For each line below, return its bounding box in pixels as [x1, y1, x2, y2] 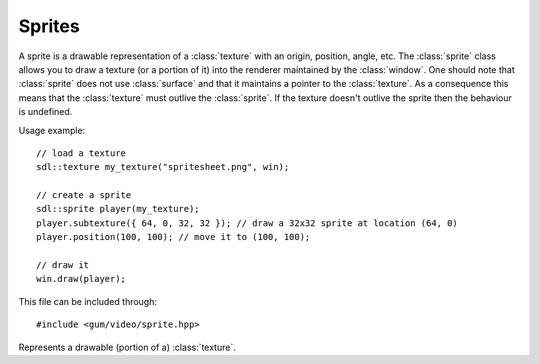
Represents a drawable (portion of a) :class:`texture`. [18, 341, 237, 353]
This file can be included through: [18, 295, 158, 307]
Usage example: [18, 124, 86, 136]
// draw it [36, 260, 90, 271]
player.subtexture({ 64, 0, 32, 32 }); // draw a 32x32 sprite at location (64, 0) [36, 217, 459, 229]
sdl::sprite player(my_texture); [36, 203, 200, 215]
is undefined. [18, 106, 73, 118]
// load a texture [36, 147, 127, 159]
